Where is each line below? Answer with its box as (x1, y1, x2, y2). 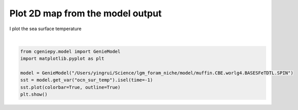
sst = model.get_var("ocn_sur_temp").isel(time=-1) (20, 77, 153, 83)
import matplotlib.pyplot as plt (20, 56, 105, 61)
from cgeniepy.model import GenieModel (20, 49, 121, 54)
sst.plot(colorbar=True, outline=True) (20, 84, 121, 90)
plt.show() (20, 92, 48, 97)
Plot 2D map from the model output (9, 8, 162, 19)
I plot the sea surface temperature (9, 26, 82, 32)
